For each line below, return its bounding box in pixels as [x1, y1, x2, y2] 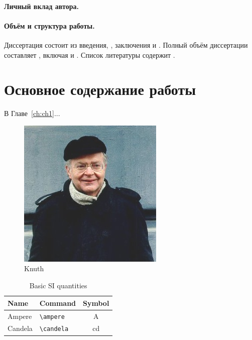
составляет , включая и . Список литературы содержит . [4, 49, 175, 60]
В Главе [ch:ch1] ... [4, 108, 60, 119]
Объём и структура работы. [4, 20, 95, 31]
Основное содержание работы [4, 79, 196, 99]
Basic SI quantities [29, 280, 87, 291]
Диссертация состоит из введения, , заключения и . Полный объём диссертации [4, 39, 248, 50]
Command [39, 297, 76, 308]
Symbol [83, 297, 109, 308]
